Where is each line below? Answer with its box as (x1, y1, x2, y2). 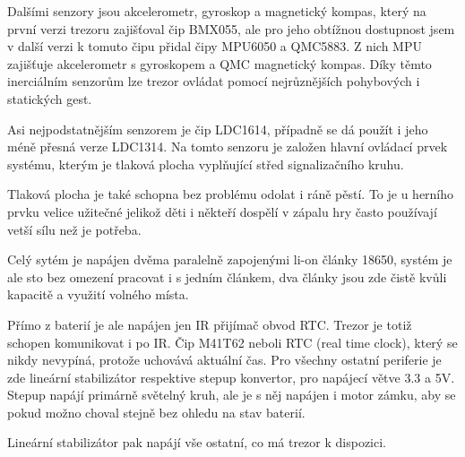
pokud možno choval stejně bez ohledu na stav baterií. (7, 402, 306, 421)
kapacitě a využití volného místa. (7, 285, 189, 304)
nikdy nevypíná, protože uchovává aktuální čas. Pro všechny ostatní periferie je (7, 350, 442, 369)
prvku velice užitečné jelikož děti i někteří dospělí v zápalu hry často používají (7, 202, 437, 220)
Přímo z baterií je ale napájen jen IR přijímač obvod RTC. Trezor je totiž (7, 315, 412, 333)
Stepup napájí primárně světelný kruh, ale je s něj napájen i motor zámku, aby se (7, 385, 456, 404)
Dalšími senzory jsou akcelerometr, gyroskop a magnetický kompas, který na (7, 2, 426, 20)
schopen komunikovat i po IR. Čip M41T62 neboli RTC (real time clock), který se (7, 332, 458, 351)
